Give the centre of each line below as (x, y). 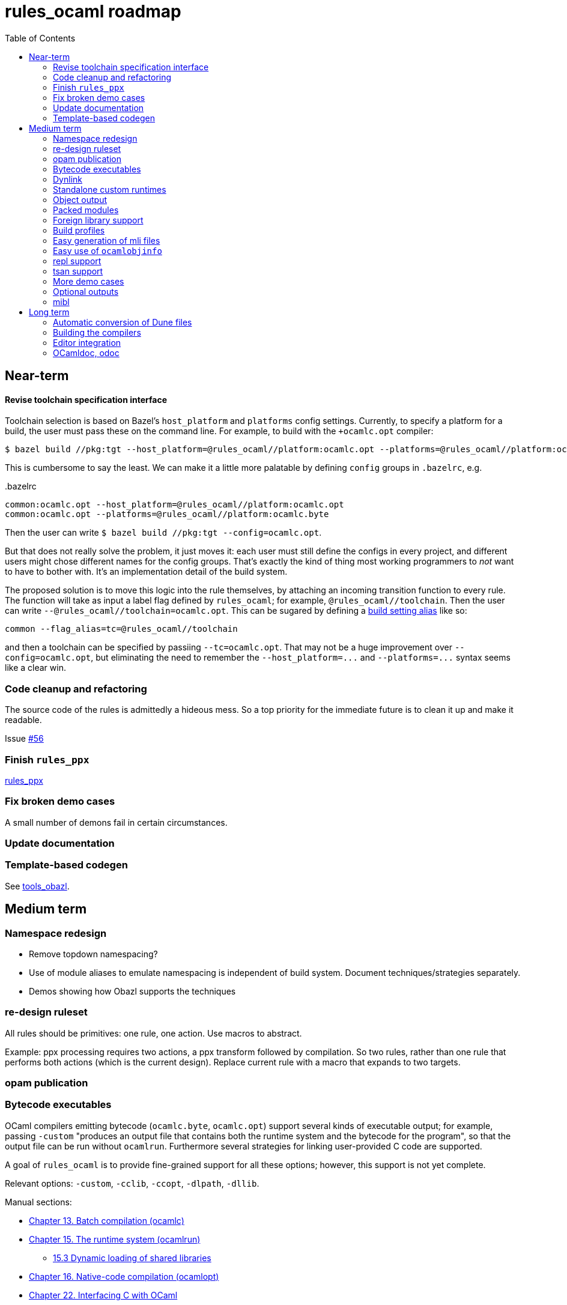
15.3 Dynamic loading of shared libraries (132, 1258)
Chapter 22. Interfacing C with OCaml (103, 1295)
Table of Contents (40, 38)
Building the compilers (97, 332)
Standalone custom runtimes (110, 189)
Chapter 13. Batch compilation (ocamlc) (107, 1220)
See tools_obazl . (37, 886)
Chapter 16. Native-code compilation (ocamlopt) (124, 1276)
